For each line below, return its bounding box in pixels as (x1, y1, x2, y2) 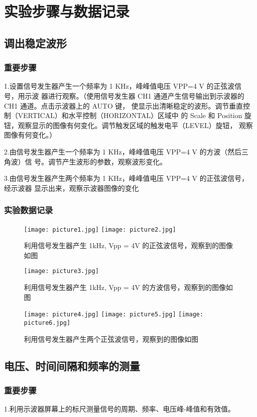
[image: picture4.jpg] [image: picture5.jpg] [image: (24, 311, 204, 318)
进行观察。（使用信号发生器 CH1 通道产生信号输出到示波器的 (48, 90, 245, 101)
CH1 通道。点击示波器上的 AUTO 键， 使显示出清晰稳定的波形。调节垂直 (4, 100, 243, 111)
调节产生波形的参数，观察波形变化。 (48, 156, 167, 166)
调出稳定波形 (4, 35, 67, 50)
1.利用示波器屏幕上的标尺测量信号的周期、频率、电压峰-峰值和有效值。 (4, 404, 235, 414)
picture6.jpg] (24, 319, 71, 326)
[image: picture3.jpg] (24, 268, 99, 275)
